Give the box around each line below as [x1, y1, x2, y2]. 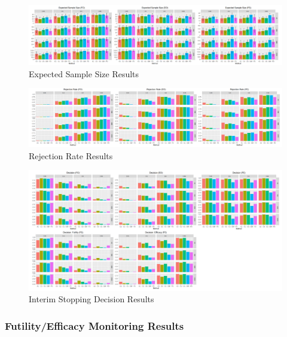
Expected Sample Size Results [29, 67, 139, 80]
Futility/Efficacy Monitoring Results [5, 318, 184, 333]
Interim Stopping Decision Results [29, 293, 154, 305]
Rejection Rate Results [29, 149, 113, 162]
